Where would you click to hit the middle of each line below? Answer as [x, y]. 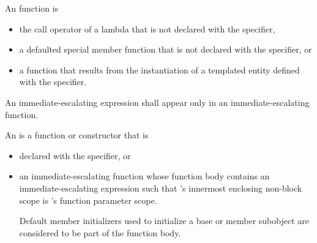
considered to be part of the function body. [100, 232]
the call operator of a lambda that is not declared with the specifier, [147, 28]
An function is [32, 8]
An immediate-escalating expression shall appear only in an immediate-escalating [157, 102]
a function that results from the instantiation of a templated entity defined [159, 69]
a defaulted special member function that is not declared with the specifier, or [166, 49]
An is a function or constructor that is [77, 135]
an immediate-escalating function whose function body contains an [144, 176]
